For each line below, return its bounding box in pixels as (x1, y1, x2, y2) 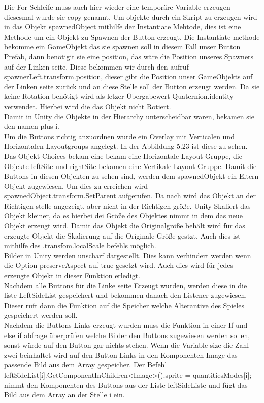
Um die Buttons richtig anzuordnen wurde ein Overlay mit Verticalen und (4, 130, 235, 141)
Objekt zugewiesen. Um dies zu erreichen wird (4, 180, 148, 191)
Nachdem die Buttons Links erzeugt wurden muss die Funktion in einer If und (4, 320, 248, 330)
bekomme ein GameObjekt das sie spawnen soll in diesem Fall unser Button (4, 41, 241, 52)
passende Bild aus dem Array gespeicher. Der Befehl (4, 359, 167, 370)
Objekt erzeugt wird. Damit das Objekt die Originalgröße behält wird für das (4, 220, 245, 231)
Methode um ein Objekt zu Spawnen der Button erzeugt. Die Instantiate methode (4, 31, 260, 42)
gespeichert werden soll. (4, 310, 78, 320)
